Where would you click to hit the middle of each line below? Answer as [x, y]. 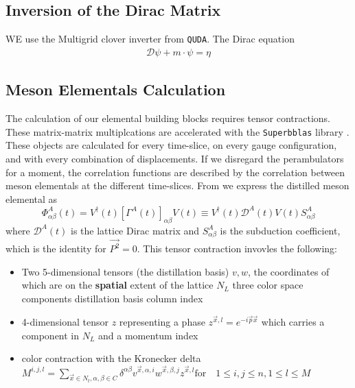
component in [50, 335]
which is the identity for [56, 248]
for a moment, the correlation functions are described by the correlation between [175, 172]
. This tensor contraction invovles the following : [237, 248]
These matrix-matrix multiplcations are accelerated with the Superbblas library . [177, 131]
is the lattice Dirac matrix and [135, 230]
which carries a [293, 322]
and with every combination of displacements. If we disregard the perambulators [175, 158]
